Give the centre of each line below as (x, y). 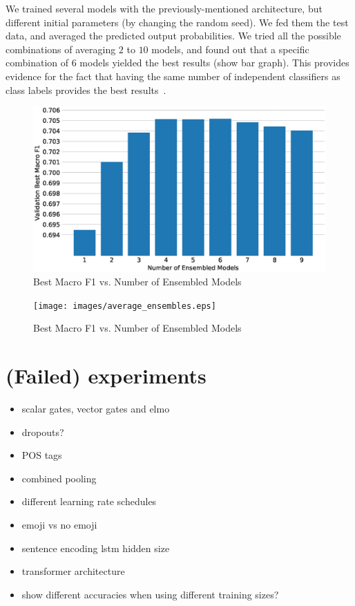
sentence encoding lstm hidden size (96, 548)
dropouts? (43, 432)
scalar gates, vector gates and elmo (96, 409)
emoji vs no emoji (59, 525)
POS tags (42, 455)
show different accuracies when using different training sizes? (150, 594)
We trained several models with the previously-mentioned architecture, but (164, 8)
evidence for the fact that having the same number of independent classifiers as (173, 76)
